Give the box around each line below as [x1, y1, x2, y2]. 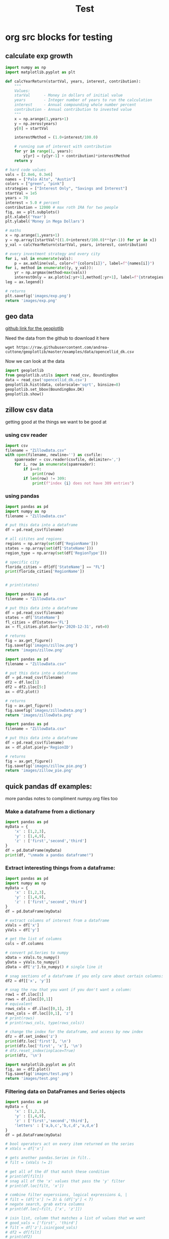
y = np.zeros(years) [14, 121, 58, 126]
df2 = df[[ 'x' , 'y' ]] [5, 978, 51, 983]
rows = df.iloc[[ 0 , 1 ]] [5, 997, 53, 1002]
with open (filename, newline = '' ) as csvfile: [5, 452, 102, 457]
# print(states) [5, 582, 39, 588]
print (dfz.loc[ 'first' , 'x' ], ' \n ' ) [5, 1043, 82, 1048]
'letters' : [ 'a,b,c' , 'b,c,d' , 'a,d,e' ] [14, 1123, 98, 1128]
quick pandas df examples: [5, 782, 92, 791]
